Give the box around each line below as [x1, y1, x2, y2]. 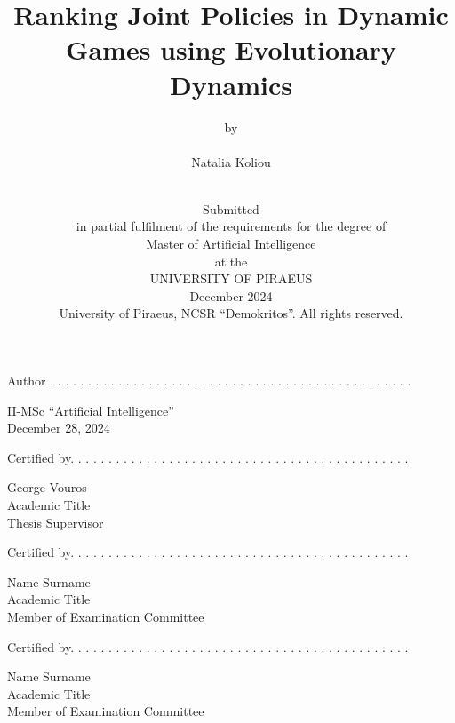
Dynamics [169, 66, 292, 102]
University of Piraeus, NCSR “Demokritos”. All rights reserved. [59, 304, 403, 322]
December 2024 [189, 286, 273, 305]
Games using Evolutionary [66, 31, 396, 68]
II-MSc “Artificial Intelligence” [7, 401, 174, 419]
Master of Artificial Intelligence [146, 234, 316, 253]
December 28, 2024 [7, 418, 110, 437]
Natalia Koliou [191, 152, 271, 171]
